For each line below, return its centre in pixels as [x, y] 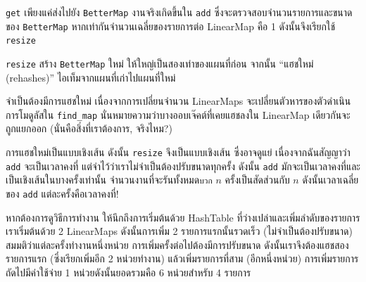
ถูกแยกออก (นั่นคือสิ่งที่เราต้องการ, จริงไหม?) [89, 128]
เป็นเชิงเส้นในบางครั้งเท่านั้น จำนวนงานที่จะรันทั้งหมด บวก [109, 180]
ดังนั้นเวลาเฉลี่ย [330, 180]
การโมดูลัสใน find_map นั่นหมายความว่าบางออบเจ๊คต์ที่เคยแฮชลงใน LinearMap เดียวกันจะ [178, 114]
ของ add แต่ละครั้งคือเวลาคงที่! [62, 194]
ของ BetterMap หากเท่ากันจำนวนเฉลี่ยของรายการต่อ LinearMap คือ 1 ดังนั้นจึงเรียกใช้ [171, 26]
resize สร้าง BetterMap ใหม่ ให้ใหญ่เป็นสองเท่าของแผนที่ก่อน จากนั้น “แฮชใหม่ [160, 63]
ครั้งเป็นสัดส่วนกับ [257, 180]
